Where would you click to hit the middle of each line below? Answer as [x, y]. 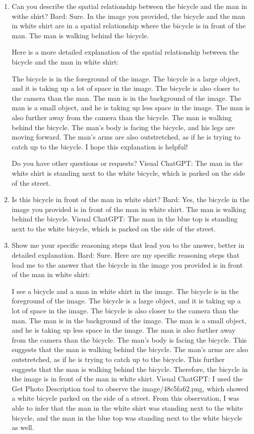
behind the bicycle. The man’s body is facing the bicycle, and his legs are [123, 127]
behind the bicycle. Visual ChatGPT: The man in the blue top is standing [125, 219]
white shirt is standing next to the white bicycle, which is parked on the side [128, 173]
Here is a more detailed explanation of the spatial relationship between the [125, 52]
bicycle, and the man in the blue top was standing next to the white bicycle [127, 417]
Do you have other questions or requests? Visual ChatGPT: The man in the [127, 163]
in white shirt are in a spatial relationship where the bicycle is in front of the [128, 26]
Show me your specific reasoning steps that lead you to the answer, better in [128, 245]
